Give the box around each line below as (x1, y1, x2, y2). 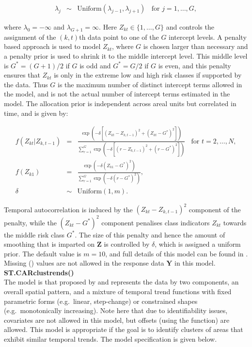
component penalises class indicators (101, 217, 210, 227)
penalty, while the (4, 217, 57, 227)
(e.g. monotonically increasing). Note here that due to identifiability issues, (4, 305, 228, 315)
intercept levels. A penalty (169, 32, 247, 42)
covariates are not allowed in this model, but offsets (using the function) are (4, 315, 230, 325)
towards (223, 217, 247, 227)
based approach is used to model (4, 41, 101, 51)
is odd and (79, 60, 111, 70)
